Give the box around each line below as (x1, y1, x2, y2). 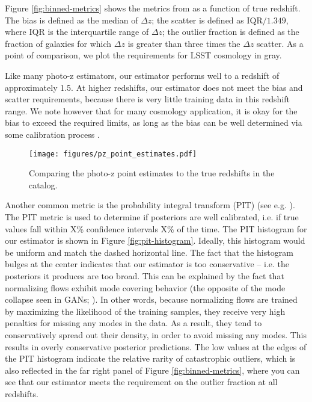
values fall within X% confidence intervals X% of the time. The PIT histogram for (5, 222, 307, 235)
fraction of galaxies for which (5, 37, 112, 49)
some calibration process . (5, 128, 100, 140)
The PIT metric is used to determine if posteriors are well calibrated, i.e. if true (5, 210, 299, 223)
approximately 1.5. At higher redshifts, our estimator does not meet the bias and (5, 81, 303, 93)
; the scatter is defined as (151, 13, 244, 26)
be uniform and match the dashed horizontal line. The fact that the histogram (5, 246, 293, 258)
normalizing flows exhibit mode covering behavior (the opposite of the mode (5, 281, 286, 294)
